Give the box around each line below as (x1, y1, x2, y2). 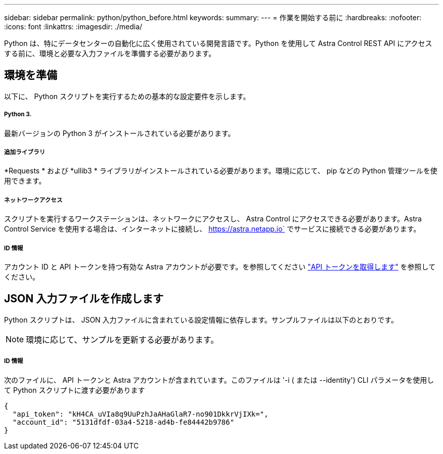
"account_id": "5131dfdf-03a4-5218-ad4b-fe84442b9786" (12, 418, 235, 426)
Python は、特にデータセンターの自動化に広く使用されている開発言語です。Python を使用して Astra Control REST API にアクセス (4, 39, 432, 48)
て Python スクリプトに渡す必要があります (4, 385, 145, 394)
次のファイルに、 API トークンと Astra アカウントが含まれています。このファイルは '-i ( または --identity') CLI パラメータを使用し (4, 375, 434, 384)
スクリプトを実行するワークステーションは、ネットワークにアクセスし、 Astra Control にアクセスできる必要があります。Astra (4, 214, 422, 223)
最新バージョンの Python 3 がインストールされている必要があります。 (4, 128, 235, 138)
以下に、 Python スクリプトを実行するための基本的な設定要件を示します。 (4, 92, 250, 101)
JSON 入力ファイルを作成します (4, 292, 164, 305)
